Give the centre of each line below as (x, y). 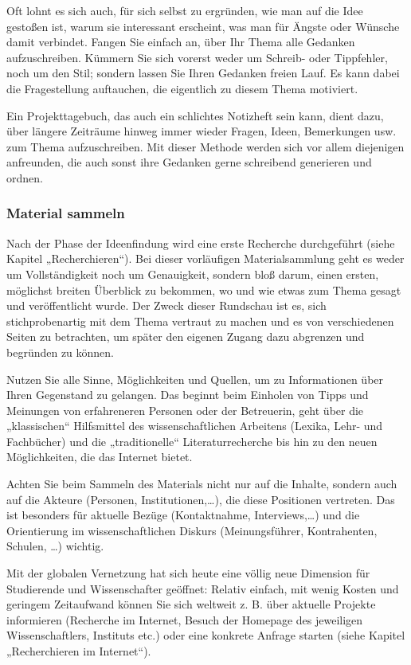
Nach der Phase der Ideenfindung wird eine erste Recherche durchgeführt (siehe (201, 243)
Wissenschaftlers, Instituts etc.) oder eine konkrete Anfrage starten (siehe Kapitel (206, 635)
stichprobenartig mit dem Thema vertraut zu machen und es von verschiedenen (200, 321)
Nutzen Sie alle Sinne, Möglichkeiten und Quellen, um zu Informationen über (195, 379)
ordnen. (25, 177)
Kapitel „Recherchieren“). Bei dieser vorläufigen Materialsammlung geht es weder (205, 258)
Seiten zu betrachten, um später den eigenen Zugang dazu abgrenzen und (186, 336)
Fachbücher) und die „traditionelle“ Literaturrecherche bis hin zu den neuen (192, 441)
